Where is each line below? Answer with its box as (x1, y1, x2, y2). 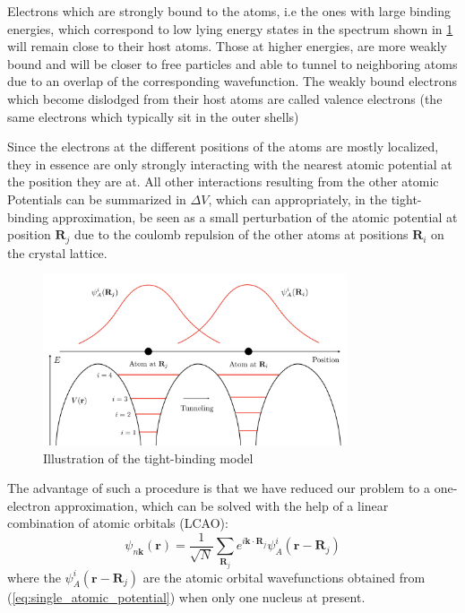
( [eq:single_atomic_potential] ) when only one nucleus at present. (7, 587, 366, 606)
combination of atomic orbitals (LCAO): (7, 514, 228, 532)
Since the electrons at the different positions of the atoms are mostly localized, (7, 137, 439, 156)
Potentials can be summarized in (7, 189, 186, 208)
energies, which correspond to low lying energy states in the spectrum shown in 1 (7, 19, 453, 38)
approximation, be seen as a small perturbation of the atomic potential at (52, 207, 458, 226)
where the (7, 567, 61, 586)
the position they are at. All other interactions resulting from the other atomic (7, 172, 439, 191)
